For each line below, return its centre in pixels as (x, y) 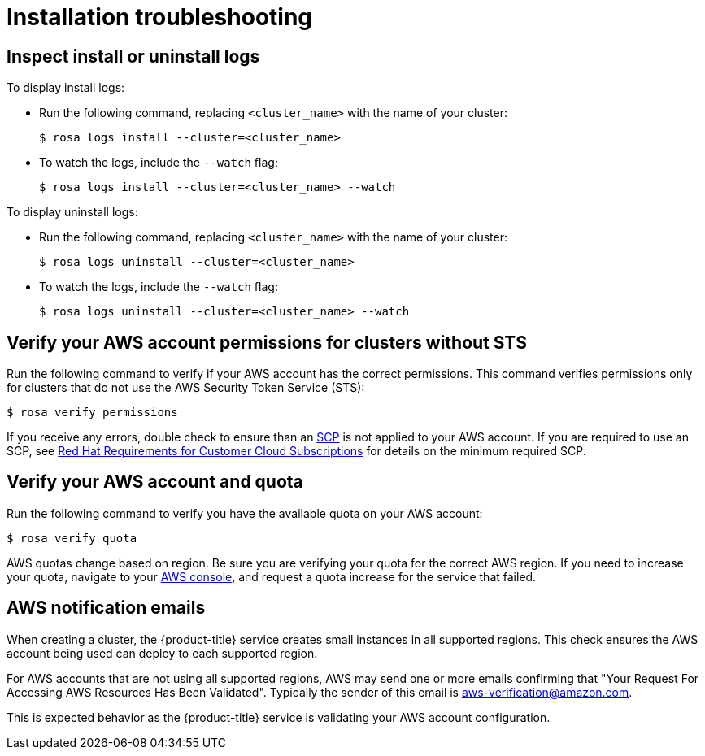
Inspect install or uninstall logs (133, 56)
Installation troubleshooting (160, 17)
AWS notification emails (106, 608)
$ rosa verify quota (72, 538)
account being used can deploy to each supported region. (162, 653)
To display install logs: (66, 88)
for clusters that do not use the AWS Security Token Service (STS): (186, 388)
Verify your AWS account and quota (155, 482)
